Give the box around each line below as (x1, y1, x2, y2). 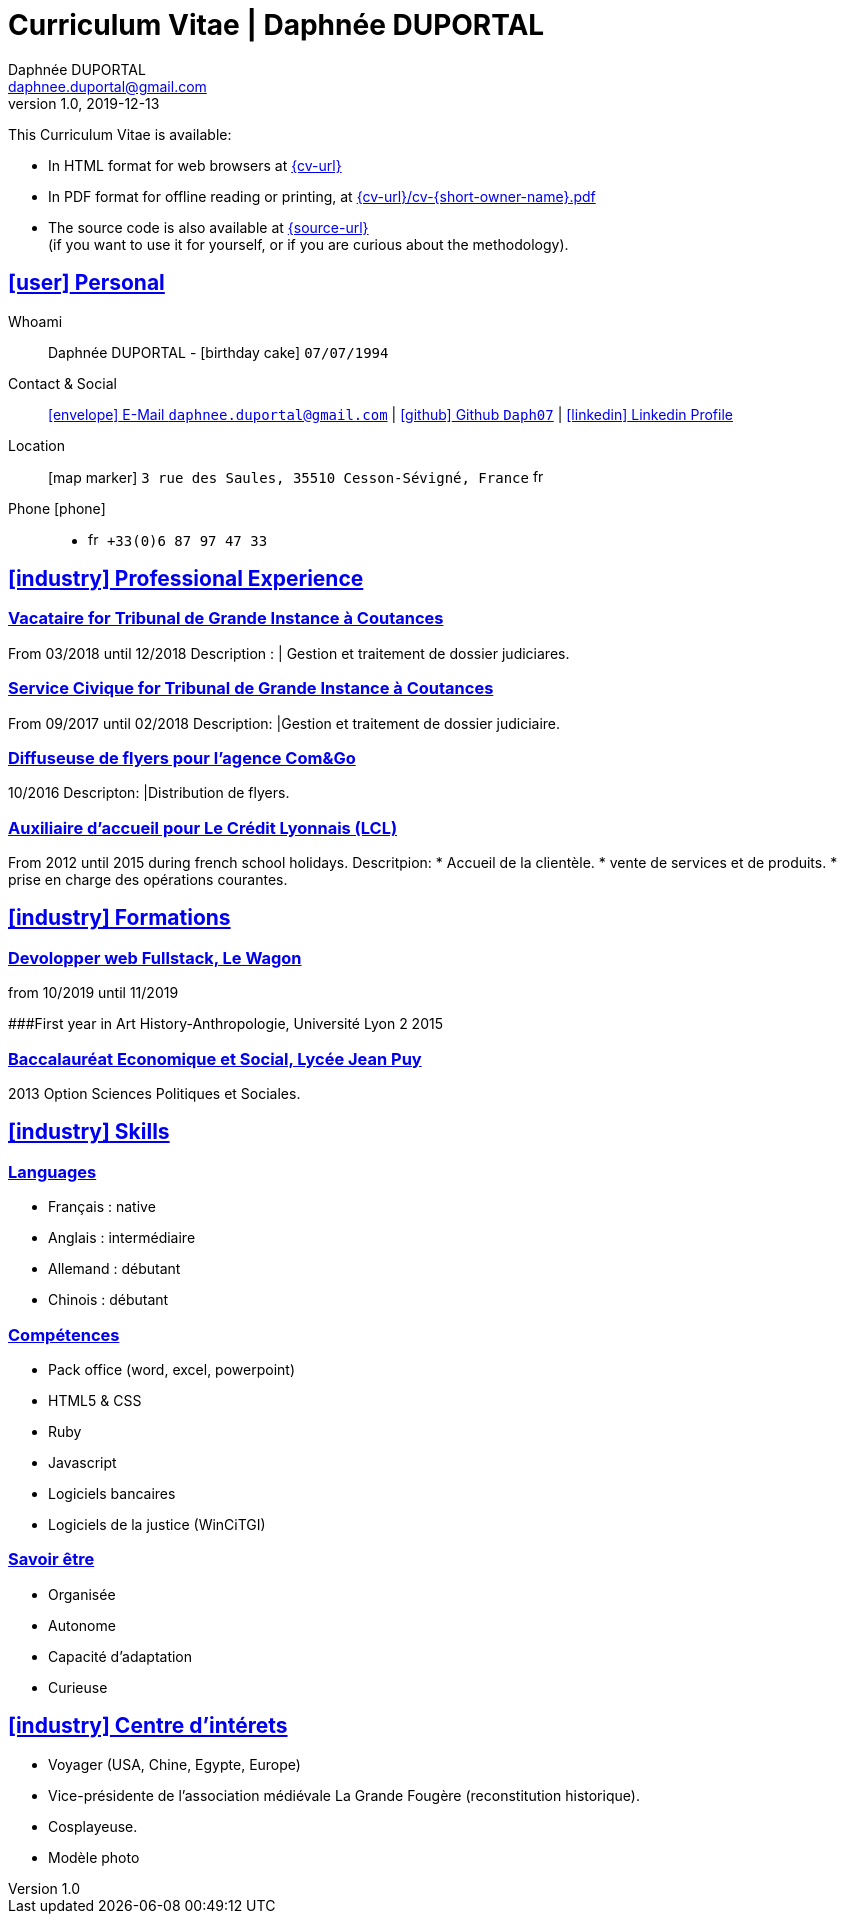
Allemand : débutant (48, 1260, 181, 1278)
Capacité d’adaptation (48, 1647, 193, 1665)
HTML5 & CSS (48, 1392, 142, 1409)
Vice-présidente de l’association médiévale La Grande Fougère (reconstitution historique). (48, 1786, 640, 1804)
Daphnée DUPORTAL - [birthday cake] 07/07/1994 (48, 343, 389, 361)
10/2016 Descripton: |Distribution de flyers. (8, 784, 290, 802)
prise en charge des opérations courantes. (8, 871, 288, 889)
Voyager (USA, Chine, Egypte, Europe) (48, 1755, 301, 1773)
